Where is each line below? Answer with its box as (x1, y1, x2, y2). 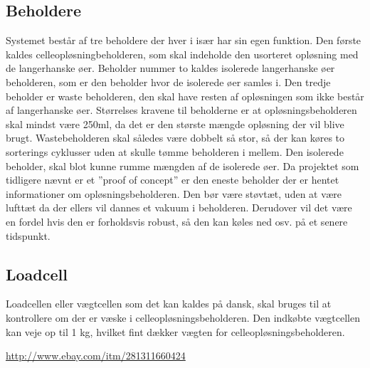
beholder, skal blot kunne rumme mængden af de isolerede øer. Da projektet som (6, 158, 359, 173)
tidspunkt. (6, 228, 51, 243)
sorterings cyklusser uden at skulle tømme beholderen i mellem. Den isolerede (6, 144, 344, 159)
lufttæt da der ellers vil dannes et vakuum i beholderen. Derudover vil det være (6, 200, 352, 215)
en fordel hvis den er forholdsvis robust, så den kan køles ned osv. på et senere (6, 214, 348, 228)
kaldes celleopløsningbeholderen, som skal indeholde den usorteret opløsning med (6, 46, 359, 61)
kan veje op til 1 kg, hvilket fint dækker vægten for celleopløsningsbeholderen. (6, 324, 345, 339)
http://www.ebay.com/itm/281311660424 (6, 348, 186, 363)
